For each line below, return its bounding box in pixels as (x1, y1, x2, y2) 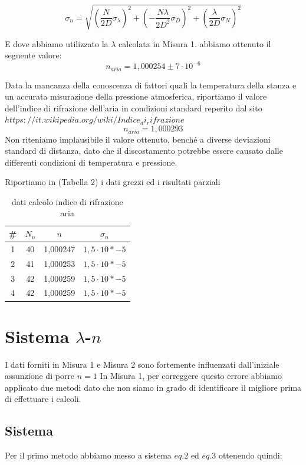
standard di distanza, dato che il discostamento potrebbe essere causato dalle (5, 144, 283, 157)
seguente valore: (5, 49, 62, 61)
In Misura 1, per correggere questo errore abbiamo (100, 370, 282, 382)
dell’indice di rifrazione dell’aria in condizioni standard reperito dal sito (5, 101, 262, 114)
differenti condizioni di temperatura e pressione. (5, 156, 177, 168)
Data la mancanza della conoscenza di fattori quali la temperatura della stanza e (5, 78, 297, 91)
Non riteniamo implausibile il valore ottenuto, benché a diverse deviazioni (5, 133, 271, 145)
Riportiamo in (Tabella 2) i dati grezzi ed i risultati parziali (5, 176, 221, 188)
